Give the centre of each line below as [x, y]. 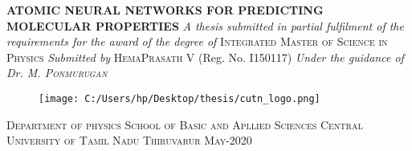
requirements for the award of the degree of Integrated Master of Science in [197, 41]
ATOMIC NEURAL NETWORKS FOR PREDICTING [165, 10]
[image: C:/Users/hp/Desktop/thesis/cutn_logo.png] [179, 98]
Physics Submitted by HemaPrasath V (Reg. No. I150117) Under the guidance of [205, 57]
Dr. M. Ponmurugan [57, 73]
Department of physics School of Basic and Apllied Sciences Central [185, 124]
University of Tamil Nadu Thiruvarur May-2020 [129, 140]
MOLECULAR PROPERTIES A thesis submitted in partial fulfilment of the [205, 25]
